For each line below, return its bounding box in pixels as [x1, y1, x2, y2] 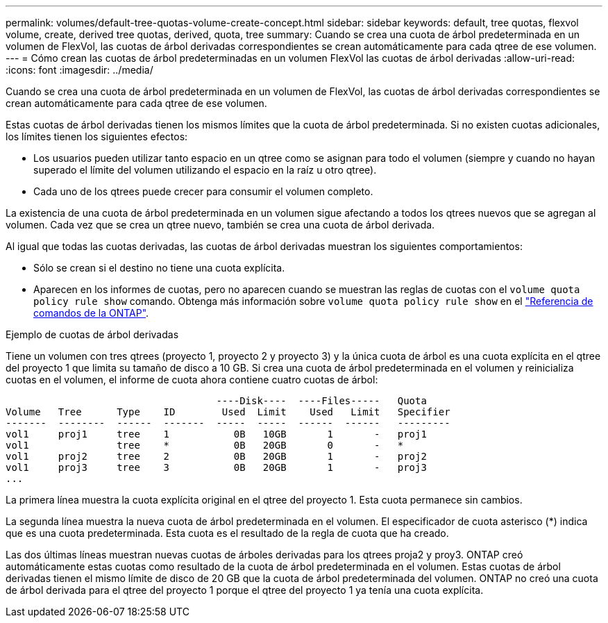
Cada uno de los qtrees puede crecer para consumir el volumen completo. [33, 185, 373, 197]
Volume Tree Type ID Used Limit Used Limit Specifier [6, 406, 450, 417]
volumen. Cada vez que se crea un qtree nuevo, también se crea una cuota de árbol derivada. [6, 219, 435, 231]
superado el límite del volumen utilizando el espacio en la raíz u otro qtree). [33, 164, 377, 176]
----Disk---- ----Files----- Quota [216, 395, 427, 406]
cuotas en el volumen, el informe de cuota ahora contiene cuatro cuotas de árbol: [6, 374, 378, 385]
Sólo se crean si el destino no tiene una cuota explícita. [33, 262, 285, 274]
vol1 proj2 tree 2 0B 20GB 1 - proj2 [6, 451, 427, 462]
